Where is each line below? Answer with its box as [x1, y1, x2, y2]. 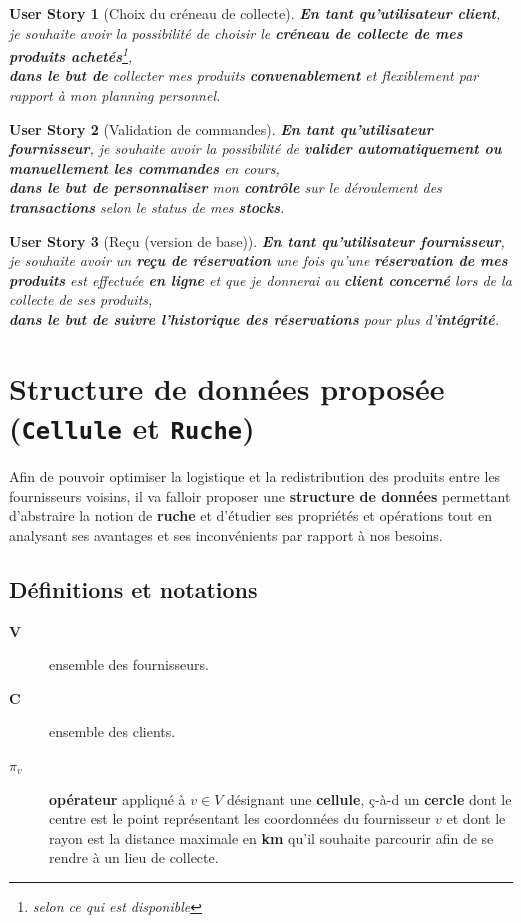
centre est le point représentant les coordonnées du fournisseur [49, 808, 431, 829]
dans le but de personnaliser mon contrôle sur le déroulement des [9, 177, 442, 198]
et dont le [446, 808, 506, 829]
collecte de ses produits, [9, 289, 153, 310]
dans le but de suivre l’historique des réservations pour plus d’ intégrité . [9, 308, 499, 329]
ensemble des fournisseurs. [49, 654, 209, 675]
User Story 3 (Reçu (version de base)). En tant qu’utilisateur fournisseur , [9, 230, 505, 251]
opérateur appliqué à [49, 788, 186, 809]
